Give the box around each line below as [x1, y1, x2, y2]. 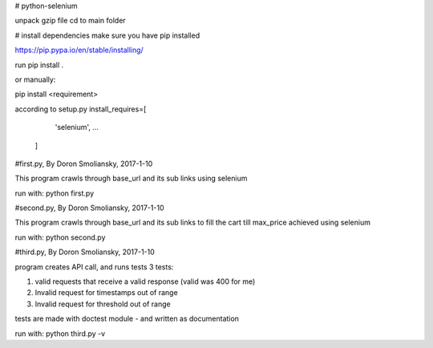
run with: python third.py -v [14, 329, 106, 338]
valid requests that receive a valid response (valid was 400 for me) [34, 277, 256, 286]
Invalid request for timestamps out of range [34, 288, 178, 297]
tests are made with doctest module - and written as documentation [14, 314, 240, 324]
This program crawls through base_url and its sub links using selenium [14, 173, 248, 184]
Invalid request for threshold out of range [34, 299, 172, 309]
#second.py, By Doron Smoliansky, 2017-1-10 [14, 203, 164, 212]
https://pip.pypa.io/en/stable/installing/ [14, 45, 144, 55]
